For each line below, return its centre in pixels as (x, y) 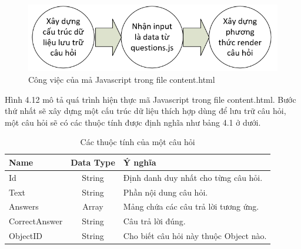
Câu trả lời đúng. (154, 221)
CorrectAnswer (36, 221)
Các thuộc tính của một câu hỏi (138, 142)
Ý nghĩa (140, 162)
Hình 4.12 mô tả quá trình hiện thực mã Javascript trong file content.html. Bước (150, 99)
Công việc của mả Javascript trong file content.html (122, 79)
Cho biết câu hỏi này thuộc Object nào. (195, 236)
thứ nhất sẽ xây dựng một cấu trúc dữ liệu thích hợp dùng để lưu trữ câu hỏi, (146, 111)
